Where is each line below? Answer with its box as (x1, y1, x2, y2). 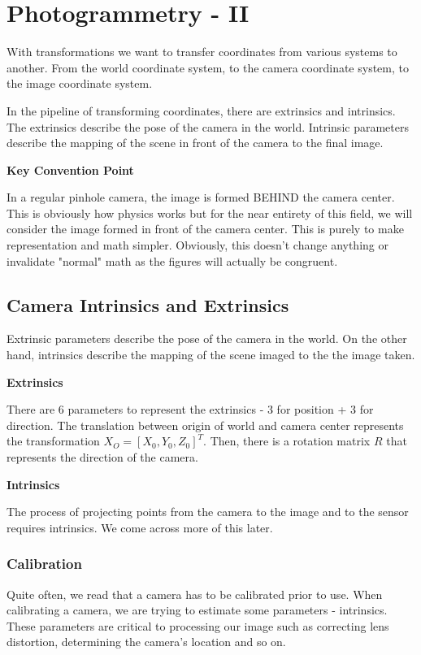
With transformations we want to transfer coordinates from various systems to (7, 43, 397, 60)
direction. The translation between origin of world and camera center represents (7, 416, 404, 433)
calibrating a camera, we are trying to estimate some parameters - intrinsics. (7, 601, 388, 618)
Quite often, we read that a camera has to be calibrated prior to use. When (7, 585, 383, 602)
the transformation (7, 432, 100, 449)
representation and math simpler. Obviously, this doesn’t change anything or (7, 236, 388, 254)
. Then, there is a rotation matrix (203, 432, 371, 449)
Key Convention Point (7, 161, 134, 178)
